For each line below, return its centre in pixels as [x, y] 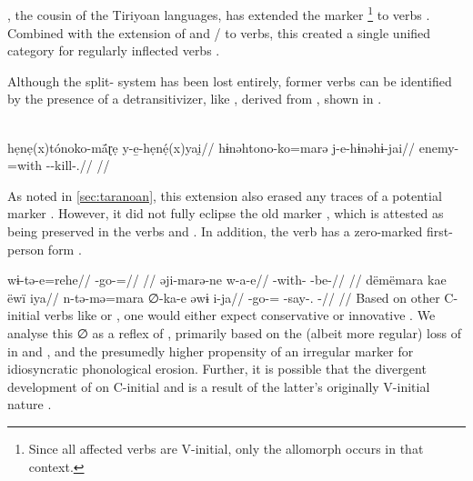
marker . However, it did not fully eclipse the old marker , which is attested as [226, 213]
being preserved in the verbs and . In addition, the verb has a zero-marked [215, 230]
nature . [30, 404]
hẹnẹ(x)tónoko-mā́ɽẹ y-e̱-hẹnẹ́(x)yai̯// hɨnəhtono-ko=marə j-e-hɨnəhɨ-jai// [211, 147]
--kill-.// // [78, 165]
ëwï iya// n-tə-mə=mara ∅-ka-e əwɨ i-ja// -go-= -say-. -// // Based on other [224, 297]
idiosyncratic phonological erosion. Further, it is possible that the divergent [217, 369]
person [26, 249]
